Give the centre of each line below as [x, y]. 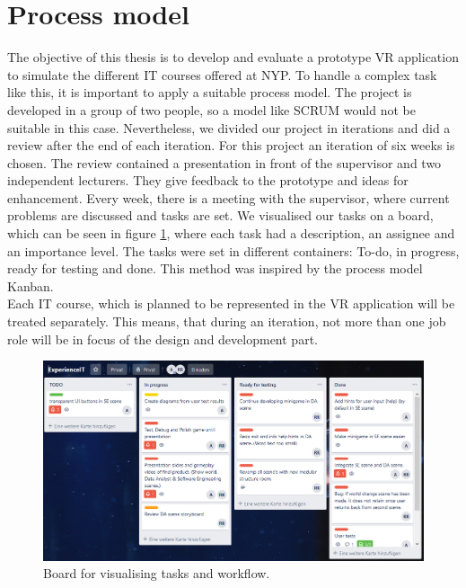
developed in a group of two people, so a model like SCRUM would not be [211, 109]
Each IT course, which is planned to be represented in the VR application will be [231, 303]
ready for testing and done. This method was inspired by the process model [215, 268]
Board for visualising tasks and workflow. [157, 573]
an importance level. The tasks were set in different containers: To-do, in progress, [233, 250]
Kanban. [31, 285]
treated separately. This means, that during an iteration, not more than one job [227, 321]
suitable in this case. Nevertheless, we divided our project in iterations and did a [229, 127]
